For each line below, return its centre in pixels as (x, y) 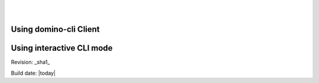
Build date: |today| (33, 73)
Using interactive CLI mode (62, 48)
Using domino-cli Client (55, 29)
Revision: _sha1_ (30, 62)
